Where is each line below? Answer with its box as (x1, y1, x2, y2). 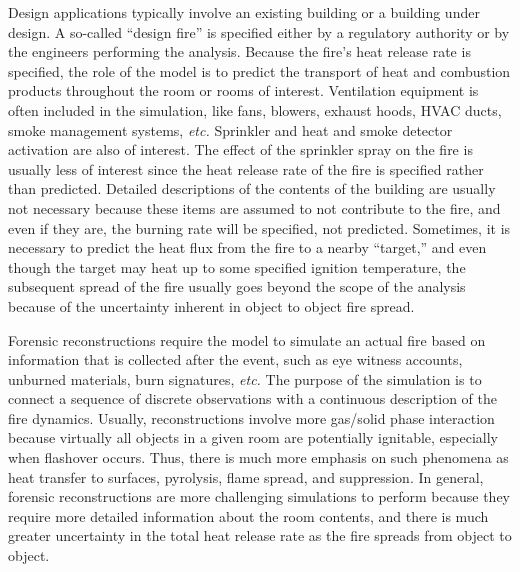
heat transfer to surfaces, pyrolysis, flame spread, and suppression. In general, (8, 466, 484, 487)
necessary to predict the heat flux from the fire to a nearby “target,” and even (8, 237, 487, 258)
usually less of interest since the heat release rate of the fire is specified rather (8, 158, 484, 179)
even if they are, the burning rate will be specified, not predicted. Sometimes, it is (8, 217, 511, 238)
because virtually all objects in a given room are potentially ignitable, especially (8, 427, 498, 448)
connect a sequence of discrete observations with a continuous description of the (8, 388, 497, 409)
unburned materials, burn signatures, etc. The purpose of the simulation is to (8, 368, 482, 389)
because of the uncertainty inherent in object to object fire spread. (8, 295, 415, 316)
